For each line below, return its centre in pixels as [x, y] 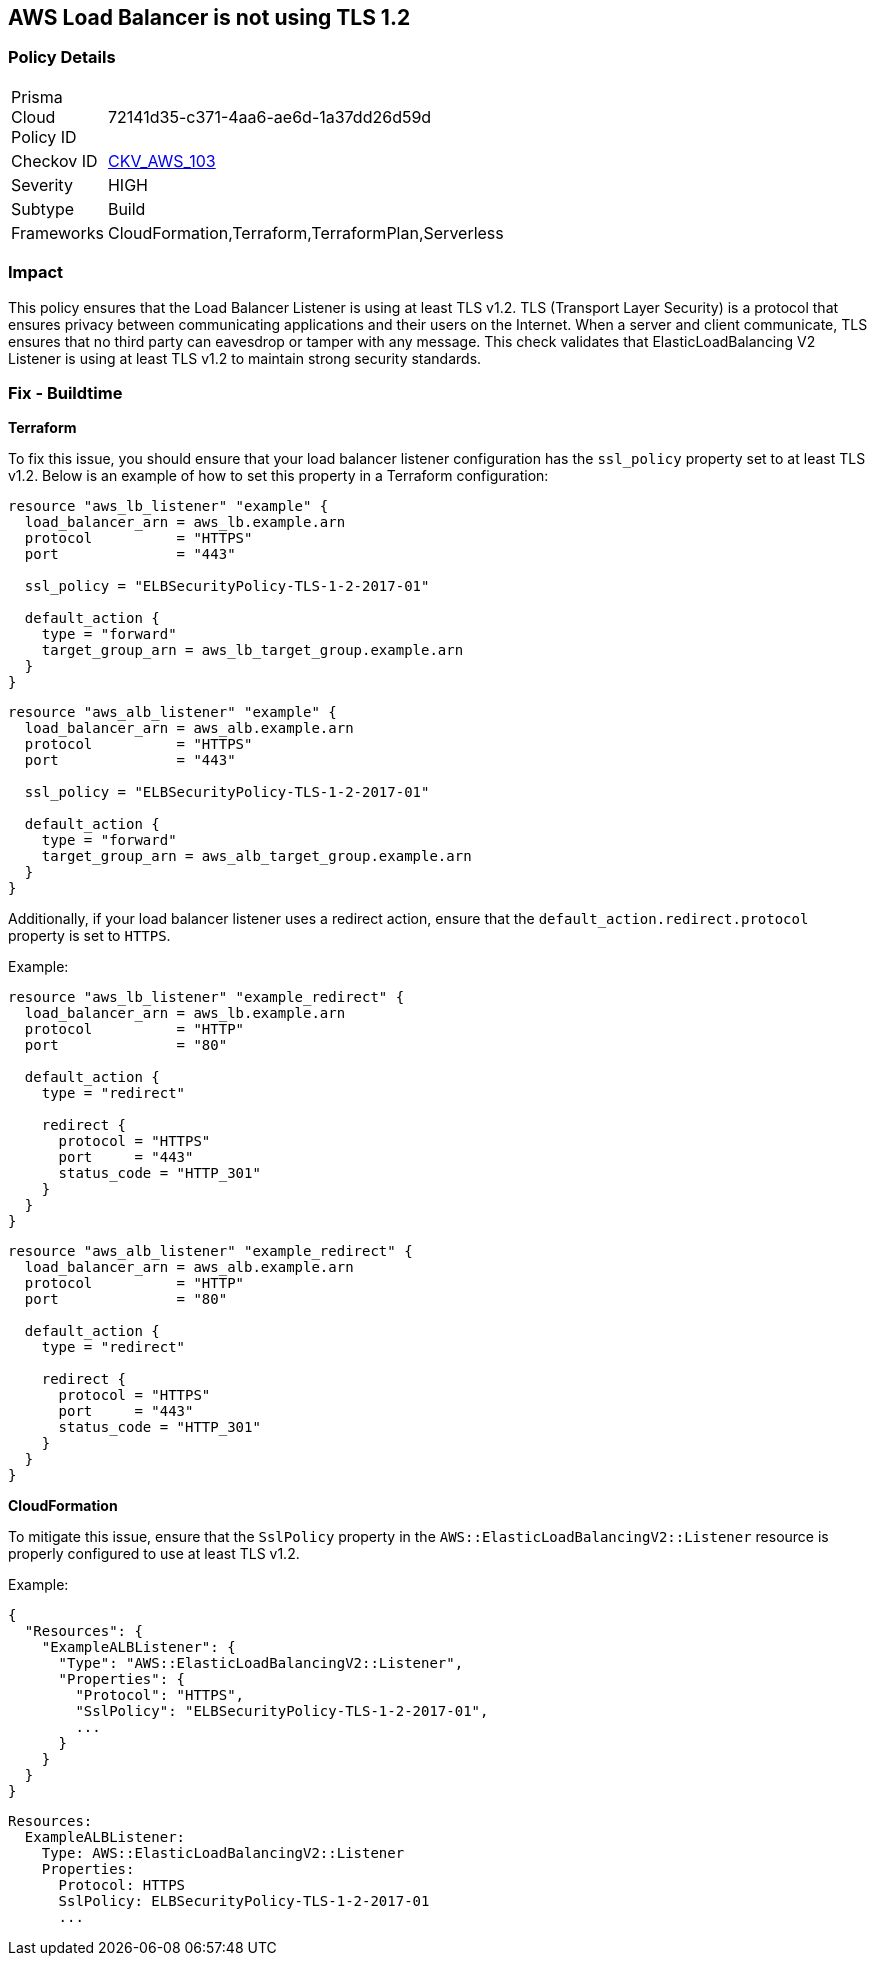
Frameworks [57, 232]
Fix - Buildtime [65, 392]
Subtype [43, 208]
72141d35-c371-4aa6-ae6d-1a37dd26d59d [269, 116]
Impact [36, 272]
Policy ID [44, 136]
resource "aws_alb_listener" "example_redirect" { [210, 1251]
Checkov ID [54, 160]
